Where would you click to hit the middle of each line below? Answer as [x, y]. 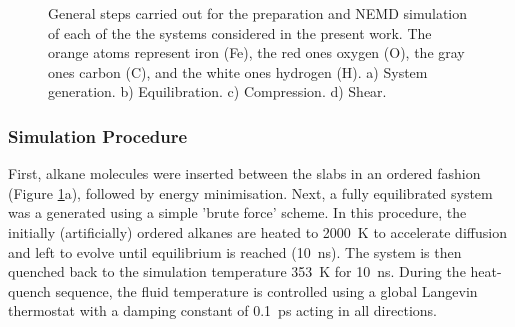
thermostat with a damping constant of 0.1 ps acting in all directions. [222, 310]
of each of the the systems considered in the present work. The [240, 32]
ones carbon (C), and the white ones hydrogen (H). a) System [238, 71]
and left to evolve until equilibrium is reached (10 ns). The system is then [235, 251]
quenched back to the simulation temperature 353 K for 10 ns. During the [237, 271]
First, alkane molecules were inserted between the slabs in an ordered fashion [244, 173]
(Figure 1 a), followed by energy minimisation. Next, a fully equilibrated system [250, 192]
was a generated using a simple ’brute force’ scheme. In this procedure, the [237, 212]
